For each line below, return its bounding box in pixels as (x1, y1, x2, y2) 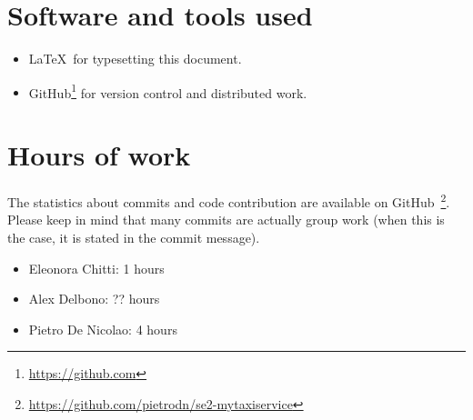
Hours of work (7, 136, 191, 174)
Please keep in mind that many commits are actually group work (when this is (7, 210, 445, 229)
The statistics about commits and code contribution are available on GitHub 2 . (7, 190, 450, 211)
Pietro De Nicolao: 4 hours (28, 319, 177, 338)
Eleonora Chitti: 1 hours (28, 258, 165, 277)
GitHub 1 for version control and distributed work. (28, 80, 307, 102)
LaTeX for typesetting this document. (28, 49, 242, 68)
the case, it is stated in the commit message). (7, 227, 260, 246)
